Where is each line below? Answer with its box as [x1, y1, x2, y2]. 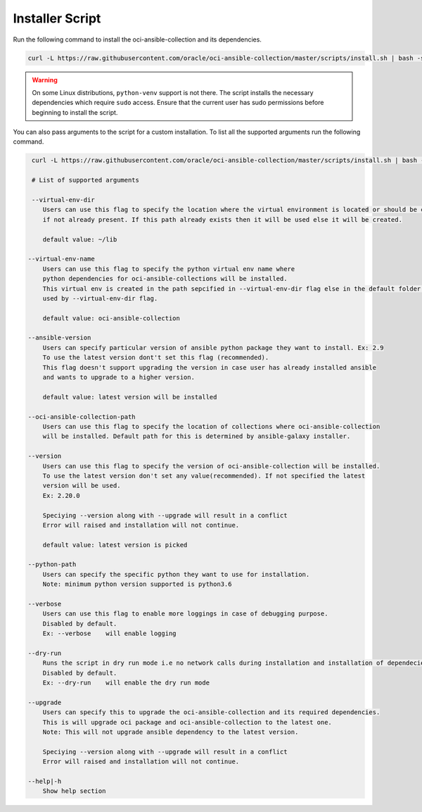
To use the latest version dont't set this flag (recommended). [42, 354, 269, 362]
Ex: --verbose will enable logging [42, 630, 177, 637]
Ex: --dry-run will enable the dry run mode [42, 679, 210, 687]
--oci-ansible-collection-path [27, 413, 136, 420]
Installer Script [13, 11, 101, 26]
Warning [32, 75, 58, 84]
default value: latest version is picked [42, 541, 188, 549]
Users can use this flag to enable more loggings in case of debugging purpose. [42, 610, 328, 618]
